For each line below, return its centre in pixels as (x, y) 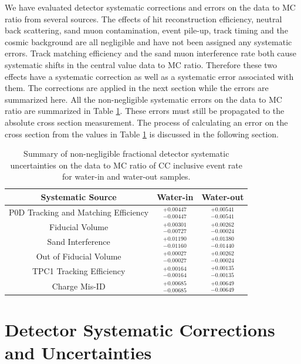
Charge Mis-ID (79, 286)
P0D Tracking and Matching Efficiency (79, 212)
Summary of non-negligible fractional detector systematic (126, 154)
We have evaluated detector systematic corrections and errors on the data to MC (150, 7)
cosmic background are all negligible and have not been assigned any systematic (148, 41)
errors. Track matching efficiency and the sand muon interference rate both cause (151, 53)
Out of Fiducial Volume (79, 256)
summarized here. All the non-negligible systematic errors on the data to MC (143, 99)
